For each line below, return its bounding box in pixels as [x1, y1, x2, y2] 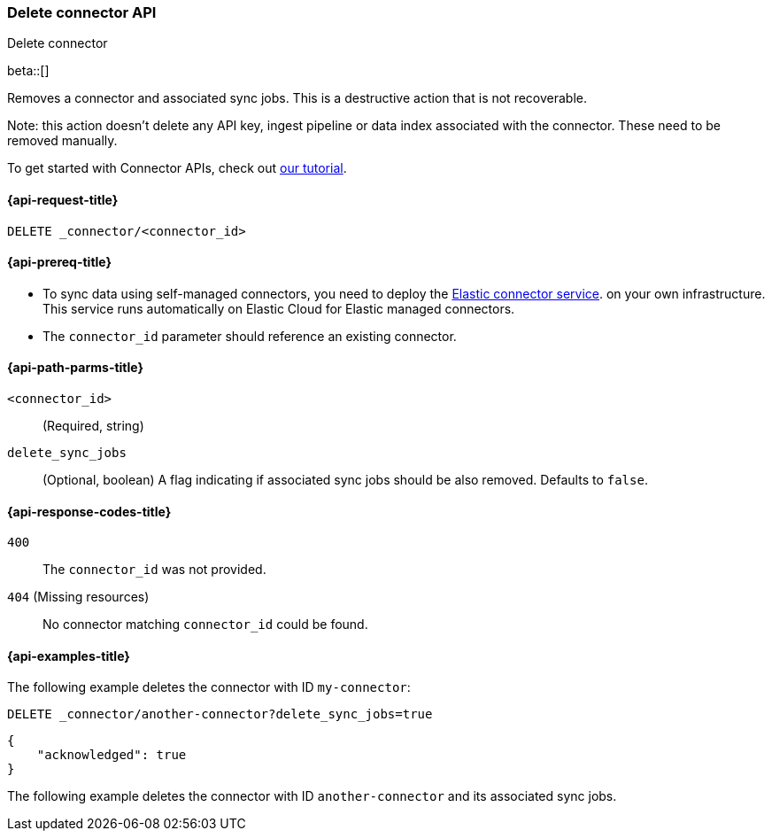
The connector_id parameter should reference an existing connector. [42, 328, 457, 344]
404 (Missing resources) [7, 589, 150, 605]
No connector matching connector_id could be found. [42, 617, 368, 632]
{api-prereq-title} [7, 254, 112, 270]
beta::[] [7, 63, 50, 79]
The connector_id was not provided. [42, 562, 266, 578]
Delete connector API [7, 4, 157, 21]
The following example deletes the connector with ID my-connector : [7, 679, 411, 695]
